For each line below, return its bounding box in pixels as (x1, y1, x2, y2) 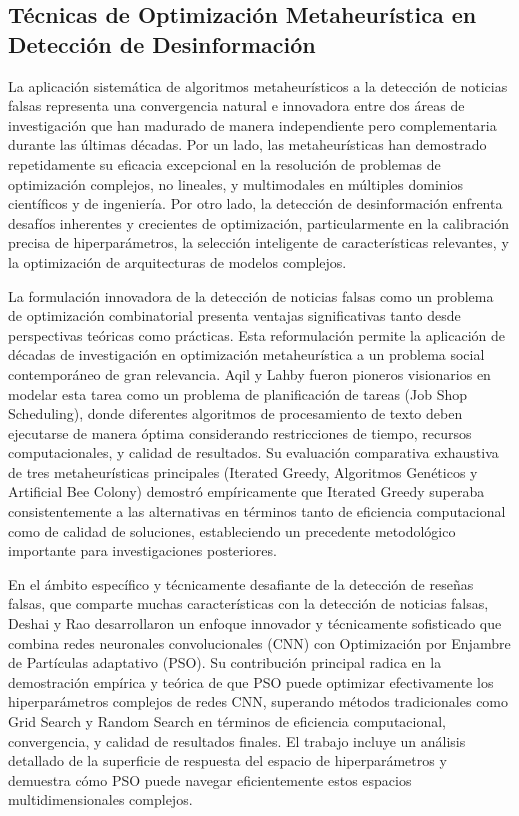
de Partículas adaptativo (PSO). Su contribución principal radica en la (8, 652, 442, 673)
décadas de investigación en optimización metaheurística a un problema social (8, 344, 485, 365)
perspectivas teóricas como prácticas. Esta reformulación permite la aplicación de (8, 324, 505, 345)
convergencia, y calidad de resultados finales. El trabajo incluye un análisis (8, 730, 466, 751)
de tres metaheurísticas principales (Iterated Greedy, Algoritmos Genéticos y (8, 461, 478, 482)
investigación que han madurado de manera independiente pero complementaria (8, 114, 497, 135)
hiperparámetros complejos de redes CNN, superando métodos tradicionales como (8, 691, 509, 712)
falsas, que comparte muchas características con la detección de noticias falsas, (8, 593, 489, 614)
